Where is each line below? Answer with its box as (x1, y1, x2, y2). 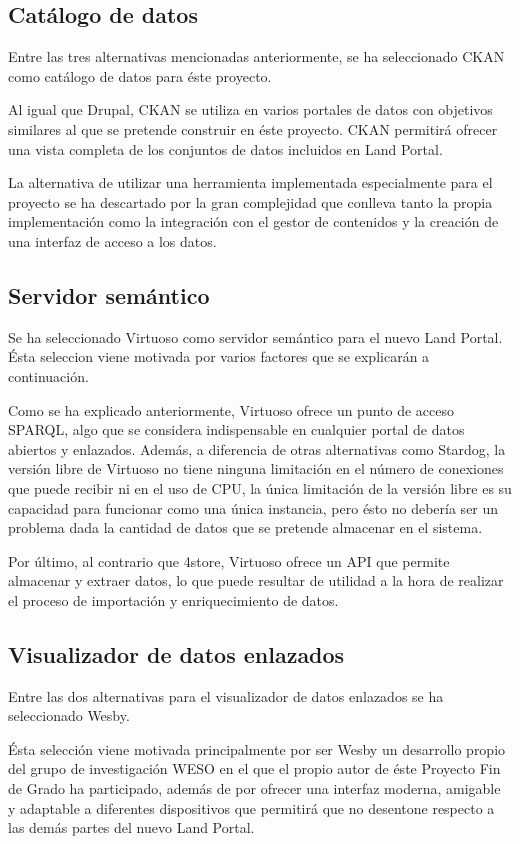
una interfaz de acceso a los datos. (8, 230, 217, 251)
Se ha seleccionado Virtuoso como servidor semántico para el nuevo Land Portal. (8, 326, 503, 347)
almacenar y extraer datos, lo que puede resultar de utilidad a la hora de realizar (8, 570, 504, 591)
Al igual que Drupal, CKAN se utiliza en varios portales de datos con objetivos (8, 99, 493, 120)
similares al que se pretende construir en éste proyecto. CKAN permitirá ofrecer (8, 118, 498, 139)
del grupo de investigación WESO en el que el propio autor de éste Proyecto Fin (8, 758, 501, 779)
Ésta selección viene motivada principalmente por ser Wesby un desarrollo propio (8, 738, 506, 759)
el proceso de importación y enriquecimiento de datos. (8, 589, 339, 610)
